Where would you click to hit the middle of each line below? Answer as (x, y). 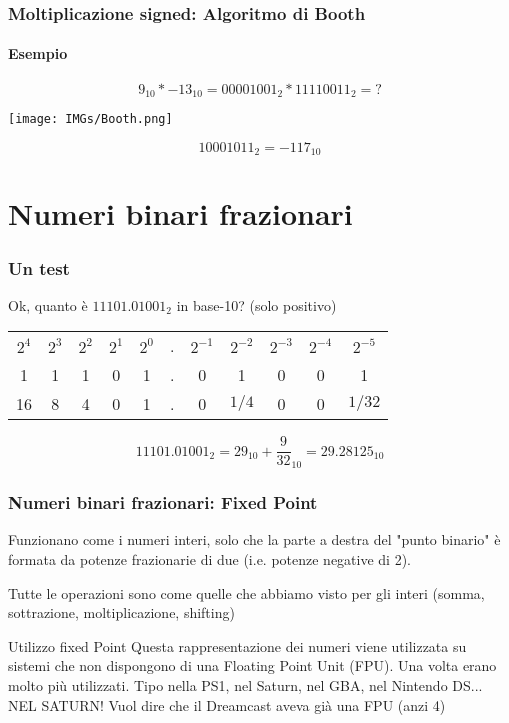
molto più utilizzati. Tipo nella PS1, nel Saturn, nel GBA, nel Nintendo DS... (245, 685)
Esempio (38, 53)
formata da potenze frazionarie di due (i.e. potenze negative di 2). (210, 559)
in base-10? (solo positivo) (256, 304)
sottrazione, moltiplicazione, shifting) (121, 612)
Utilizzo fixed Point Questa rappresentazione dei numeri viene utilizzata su (237, 645)
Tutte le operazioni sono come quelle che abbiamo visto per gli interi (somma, (246, 592)
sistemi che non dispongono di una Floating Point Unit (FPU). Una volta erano (252, 665)
